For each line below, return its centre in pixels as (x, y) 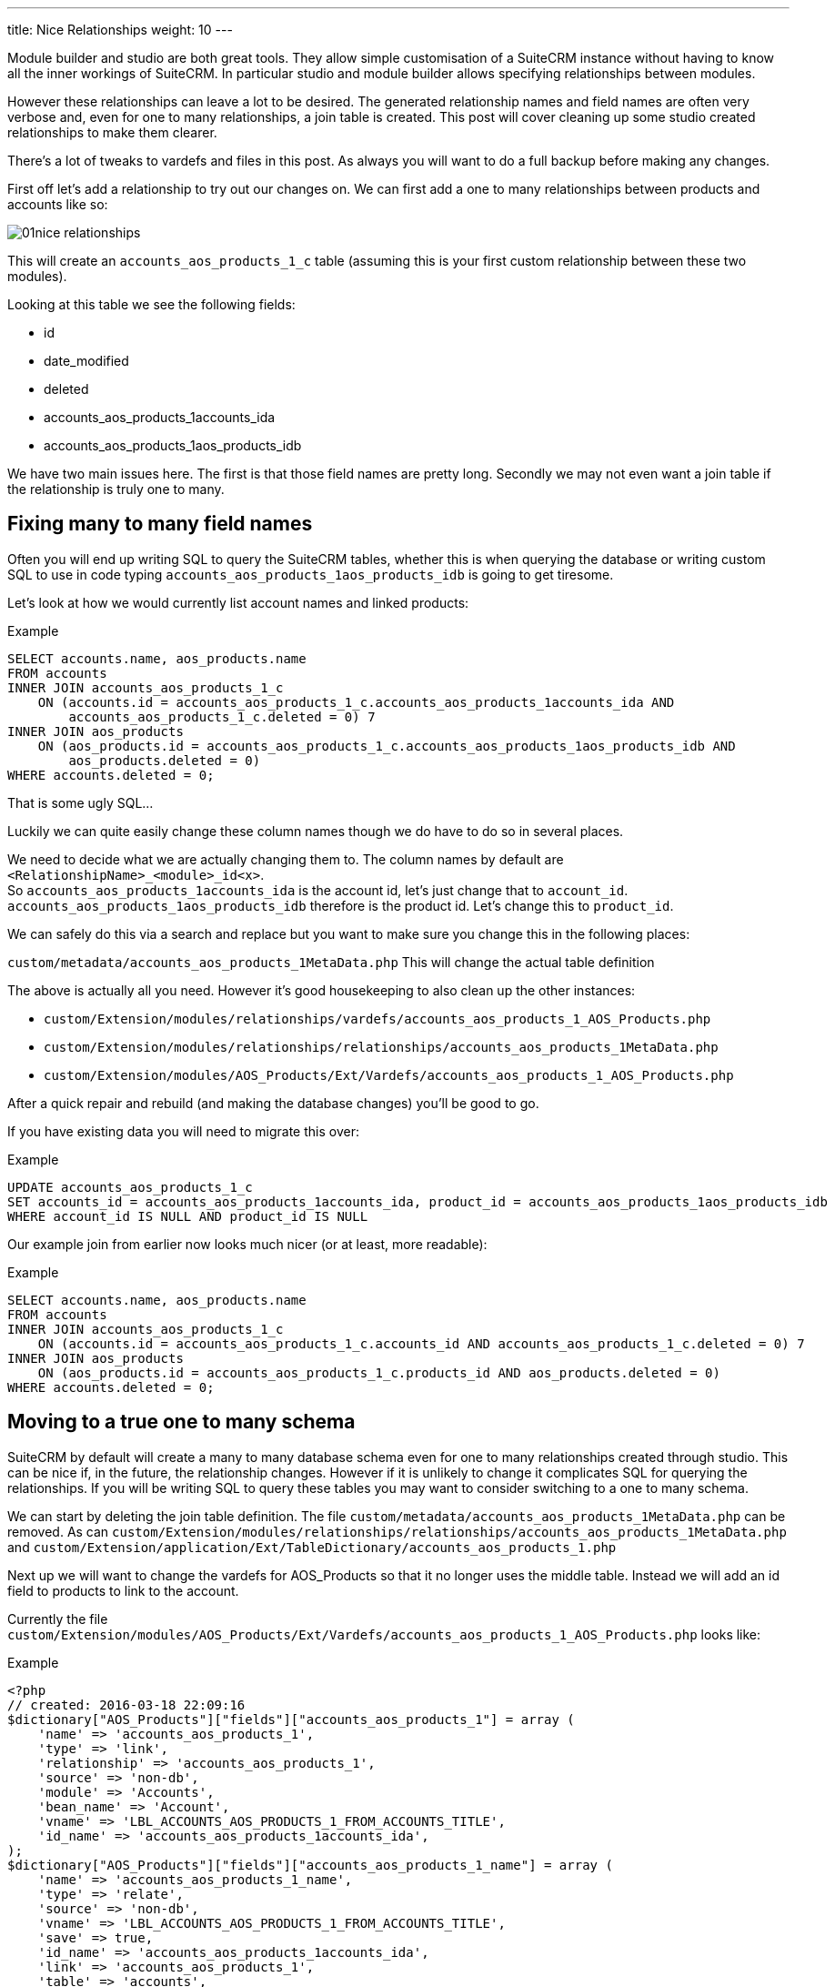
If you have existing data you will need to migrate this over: (183, 1131)
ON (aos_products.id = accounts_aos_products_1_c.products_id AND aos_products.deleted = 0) (379, 1372)
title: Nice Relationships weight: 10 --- (120, 30)
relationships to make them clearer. (112, 132)
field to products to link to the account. (123, 1590)
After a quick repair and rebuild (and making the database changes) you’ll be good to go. (273, 1103)
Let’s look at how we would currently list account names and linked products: (238, 602)
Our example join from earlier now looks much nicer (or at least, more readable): (247, 1244)
